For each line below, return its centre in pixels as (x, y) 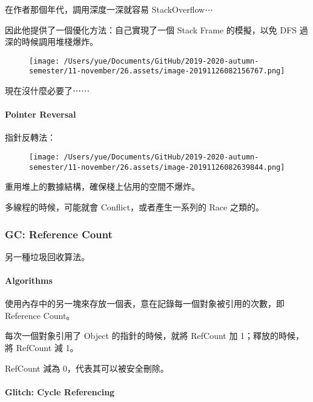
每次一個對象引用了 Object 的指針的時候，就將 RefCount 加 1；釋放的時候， (155, 336)
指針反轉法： (30, 137)
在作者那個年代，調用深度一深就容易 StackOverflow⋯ (109, 9)
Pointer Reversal (41, 114)
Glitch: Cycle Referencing (60, 391)
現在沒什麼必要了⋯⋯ (47, 91)
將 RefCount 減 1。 (42, 347)
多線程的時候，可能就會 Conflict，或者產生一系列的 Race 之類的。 (134, 206)
